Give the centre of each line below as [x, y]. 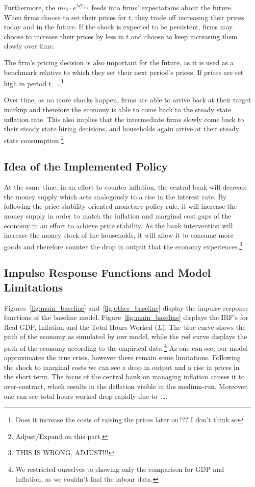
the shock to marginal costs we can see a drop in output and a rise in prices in [122, 367]
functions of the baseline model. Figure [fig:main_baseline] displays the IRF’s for [126, 317]
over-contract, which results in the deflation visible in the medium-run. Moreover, [127, 386]
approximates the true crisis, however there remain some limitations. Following [122, 357]
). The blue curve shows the [204, 327]
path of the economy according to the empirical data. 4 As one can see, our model [126, 347]
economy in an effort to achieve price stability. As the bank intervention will [118, 225]
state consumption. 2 [34, 139]
